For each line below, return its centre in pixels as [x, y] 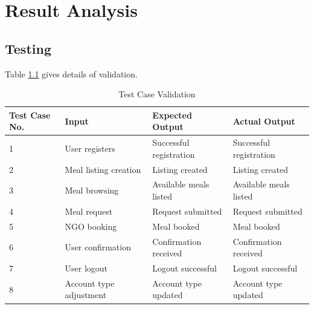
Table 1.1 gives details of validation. [71, 73]
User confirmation [98, 247]
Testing [28, 48]
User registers [90, 148]
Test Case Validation [157, 94]
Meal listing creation [103, 169]
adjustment [86, 295]
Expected [172, 115]
